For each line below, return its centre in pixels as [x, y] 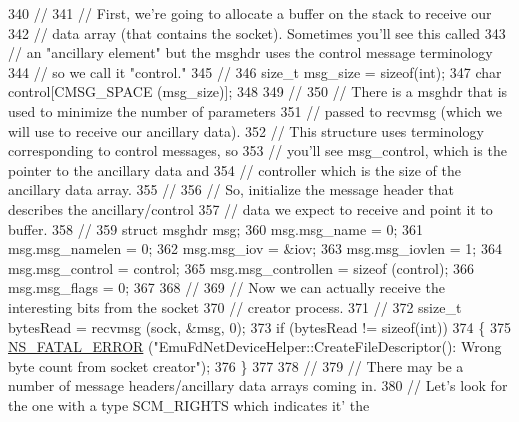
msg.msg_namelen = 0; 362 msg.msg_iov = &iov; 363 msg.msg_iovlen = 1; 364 [255, 248]
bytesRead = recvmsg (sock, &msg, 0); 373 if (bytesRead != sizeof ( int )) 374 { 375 [259, 326]
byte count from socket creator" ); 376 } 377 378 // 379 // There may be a [236, 365]
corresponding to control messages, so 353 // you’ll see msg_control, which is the [257, 150]
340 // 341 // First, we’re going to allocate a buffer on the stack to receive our [250, 13]
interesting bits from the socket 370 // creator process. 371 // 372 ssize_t [235, 306]
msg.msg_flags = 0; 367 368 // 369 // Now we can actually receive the [226, 287]
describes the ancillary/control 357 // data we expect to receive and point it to [250, 208]
